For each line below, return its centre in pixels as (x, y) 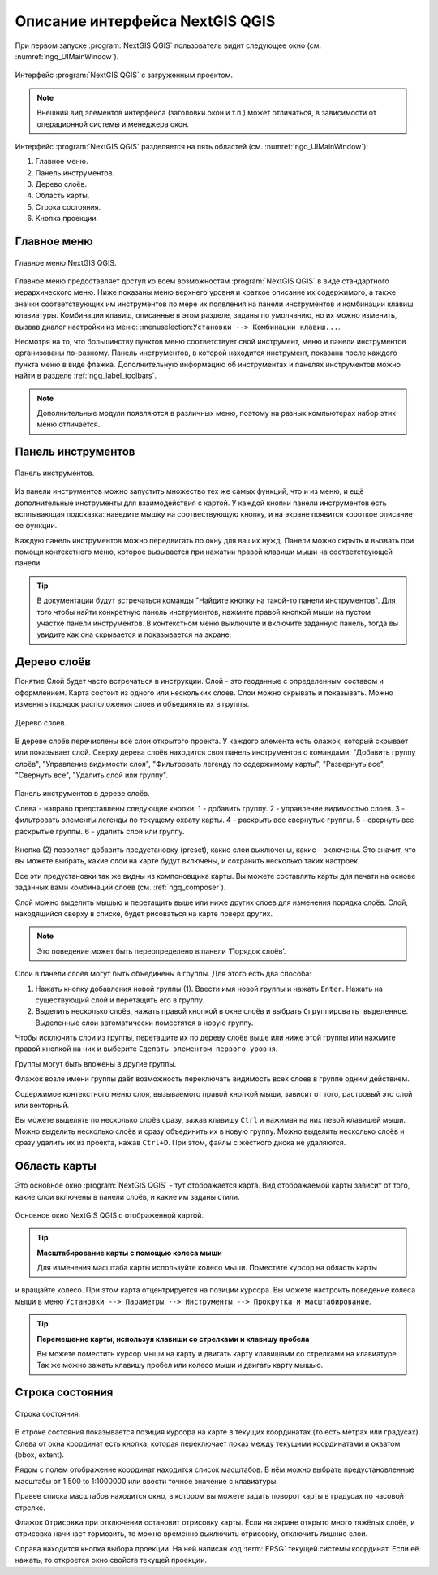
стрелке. (30, 1508)
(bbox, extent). (40, 1455)
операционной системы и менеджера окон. (113, 124)
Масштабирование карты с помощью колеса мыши (129, 1253)
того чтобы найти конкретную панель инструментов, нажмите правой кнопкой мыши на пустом (204, 612)
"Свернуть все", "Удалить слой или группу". (92, 775)
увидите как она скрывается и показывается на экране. (134, 634)
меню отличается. (69, 424)
